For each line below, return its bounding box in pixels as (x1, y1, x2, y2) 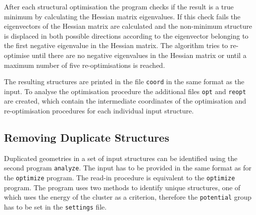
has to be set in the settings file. (4, 202, 107, 212)
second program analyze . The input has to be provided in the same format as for (4, 162, 252, 173)
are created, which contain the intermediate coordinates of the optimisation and (4, 96, 247, 106)
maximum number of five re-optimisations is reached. (4, 59, 165, 70)
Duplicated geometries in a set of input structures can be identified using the (4, 153, 238, 163)
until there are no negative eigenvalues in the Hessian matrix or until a (32, 50, 247, 60)
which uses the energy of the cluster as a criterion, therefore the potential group (4, 192, 252, 202)
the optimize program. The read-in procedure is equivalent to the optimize (4, 172, 235, 183)
